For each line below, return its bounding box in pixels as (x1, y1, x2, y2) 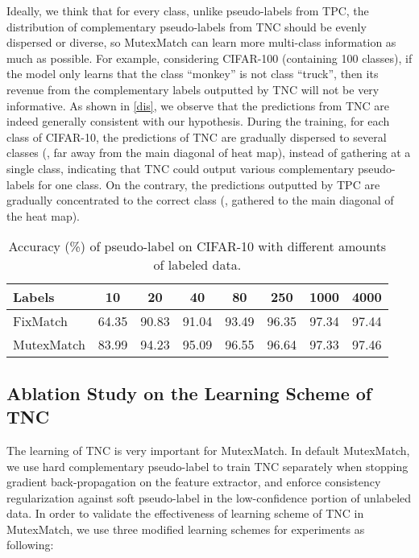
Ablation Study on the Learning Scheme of (6, 380, 372, 405)
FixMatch (13, 312, 68, 331)
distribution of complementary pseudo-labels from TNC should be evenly (6, 18, 367, 35)
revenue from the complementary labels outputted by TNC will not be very (6, 81, 380, 97)
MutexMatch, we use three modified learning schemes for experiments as (6, 520, 365, 537)
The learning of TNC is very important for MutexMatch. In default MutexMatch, (6, 441, 410, 458)
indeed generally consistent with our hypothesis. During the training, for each (6, 113, 390, 130)
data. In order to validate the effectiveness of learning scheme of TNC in (6, 505, 364, 522)
